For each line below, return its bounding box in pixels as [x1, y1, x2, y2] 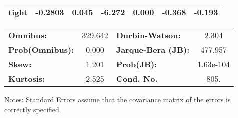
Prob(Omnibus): [8, 44, 74, 55]
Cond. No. [116, 73, 158, 84]
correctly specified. [4, 104, 61, 114]
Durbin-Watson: [116, 29, 181, 41]
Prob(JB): [116, 58, 157, 70]
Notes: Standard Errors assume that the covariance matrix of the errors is [4, 94, 231, 104]
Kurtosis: [8, 73, 45, 84]
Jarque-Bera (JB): [116, 44, 190, 55]
